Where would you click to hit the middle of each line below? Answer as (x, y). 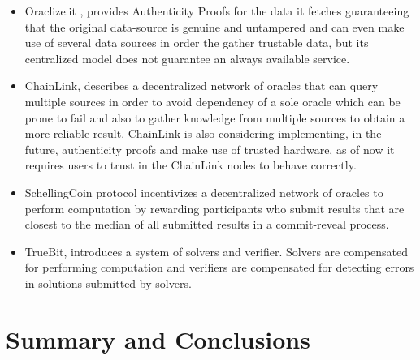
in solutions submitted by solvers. (108, 283)
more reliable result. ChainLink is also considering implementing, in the (203, 133)
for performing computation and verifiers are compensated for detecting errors (219, 267)
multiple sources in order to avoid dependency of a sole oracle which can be (212, 101)
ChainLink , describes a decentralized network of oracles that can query (201, 86)
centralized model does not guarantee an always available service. (187, 58)
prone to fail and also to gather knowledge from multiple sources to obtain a (215, 117)
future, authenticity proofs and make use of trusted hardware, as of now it (210, 149)
